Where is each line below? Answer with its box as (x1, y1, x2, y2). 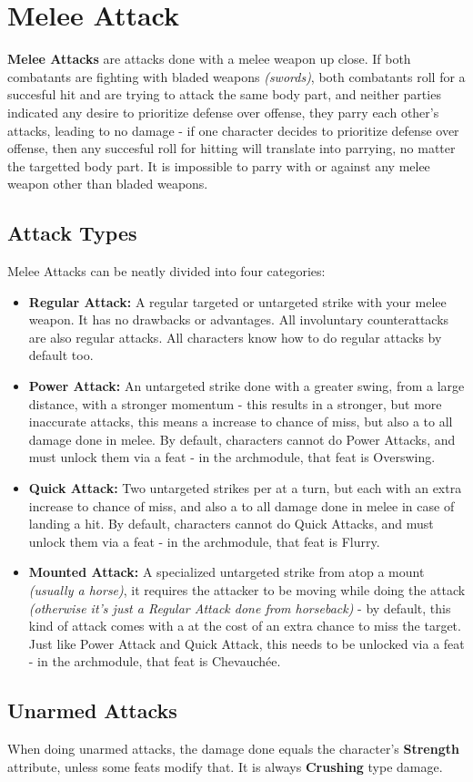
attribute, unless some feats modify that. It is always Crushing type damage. (7, 756, 443, 776)
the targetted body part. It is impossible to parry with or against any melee (7, 156, 430, 175)
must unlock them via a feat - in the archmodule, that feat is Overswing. (28, 448, 436, 467)
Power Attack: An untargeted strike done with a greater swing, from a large (28, 376, 465, 396)
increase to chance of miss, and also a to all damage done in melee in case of (28, 496, 455, 515)
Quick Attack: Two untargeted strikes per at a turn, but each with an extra (28, 478, 462, 498)
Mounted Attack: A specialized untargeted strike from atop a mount (28, 562, 425, 581)
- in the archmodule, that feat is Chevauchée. (28, 652, 281, 671)
